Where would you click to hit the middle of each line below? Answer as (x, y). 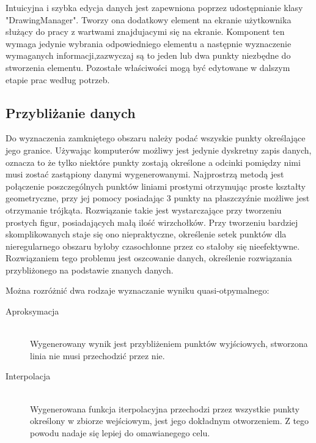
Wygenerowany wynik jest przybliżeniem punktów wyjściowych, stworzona (169, 344)
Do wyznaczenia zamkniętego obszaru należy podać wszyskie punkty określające (156, 138)
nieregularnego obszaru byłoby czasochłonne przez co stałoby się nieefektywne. (153, 246)
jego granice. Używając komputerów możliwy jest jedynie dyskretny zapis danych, (159, 150)
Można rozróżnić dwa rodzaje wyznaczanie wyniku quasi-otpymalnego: (138, 290)
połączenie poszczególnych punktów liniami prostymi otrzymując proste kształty (156, 186)
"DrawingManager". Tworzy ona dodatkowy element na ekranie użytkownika (149, 19)
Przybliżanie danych (71, 112)
